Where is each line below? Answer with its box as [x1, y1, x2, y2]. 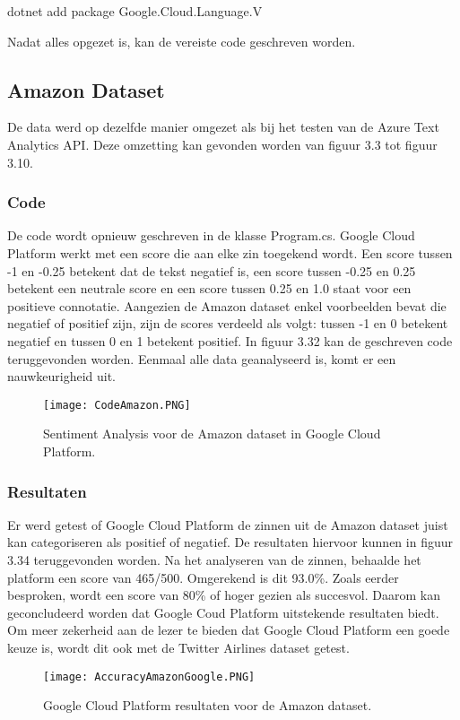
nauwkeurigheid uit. [7, 367, 117, 386]
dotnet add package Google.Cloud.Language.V [7, 2, 263, 20]
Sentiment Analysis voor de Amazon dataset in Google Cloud [43, 424, 381, 443]
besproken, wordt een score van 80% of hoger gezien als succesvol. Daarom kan [7, 586, 440, 604]
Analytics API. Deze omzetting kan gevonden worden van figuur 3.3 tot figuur [7, 134, 438, 153]
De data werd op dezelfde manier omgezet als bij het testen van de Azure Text [7, 117, 439, 136]
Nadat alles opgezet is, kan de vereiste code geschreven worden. [7, 31, 356, 50]
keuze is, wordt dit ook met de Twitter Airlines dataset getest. [7, 638, 350, 656]
